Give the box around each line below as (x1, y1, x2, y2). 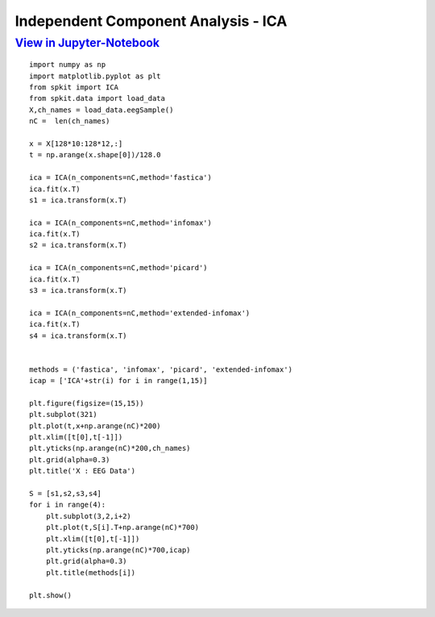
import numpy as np (29, 60, 106, 69)
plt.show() (29, 590, 72, 600)
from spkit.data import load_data (29, 94, 165, 103)
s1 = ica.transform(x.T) (29, 195, 127, 205)
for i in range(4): (29, 500, 106, 510)
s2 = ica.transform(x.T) (29, 240, 127, 250)
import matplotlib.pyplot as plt (29, 71, 161, 81)
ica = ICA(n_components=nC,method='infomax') (29, 218, 213, 227)
